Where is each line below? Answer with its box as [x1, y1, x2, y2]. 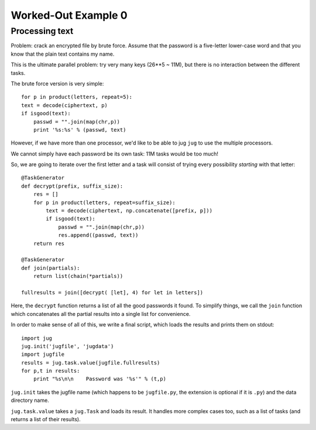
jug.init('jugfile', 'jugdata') [21, 343, 114, 349]
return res [33, 240, 65, 247]
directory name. [11, 397, 49, 404]
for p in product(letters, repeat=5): [21, 94, 133, 101]
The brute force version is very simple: [11, 80, 104, 87]
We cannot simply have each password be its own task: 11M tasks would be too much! [11, 150, 219, 157]
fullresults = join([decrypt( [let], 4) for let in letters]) [21, 289, 204, 295]
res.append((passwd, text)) [58, 232, 139, 239]
